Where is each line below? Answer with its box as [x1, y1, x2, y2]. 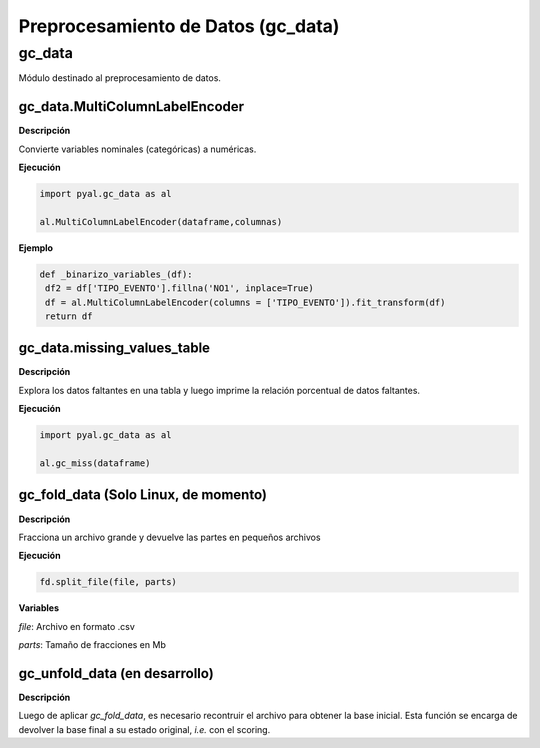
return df [45, 310, 93, 322]
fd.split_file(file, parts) [39, 576, 177, 588]
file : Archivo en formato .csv [18, 620, 135, 632]
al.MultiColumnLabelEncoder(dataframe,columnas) [39, 216, 283, 227]
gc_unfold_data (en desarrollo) [18, 665, 214, 682]
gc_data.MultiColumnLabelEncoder [18, 98, 245, 115]
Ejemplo [18, 241, 54, 254]
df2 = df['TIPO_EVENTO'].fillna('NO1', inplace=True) [45, 283, 314, 294]
